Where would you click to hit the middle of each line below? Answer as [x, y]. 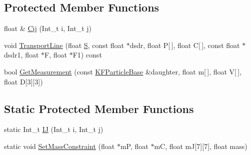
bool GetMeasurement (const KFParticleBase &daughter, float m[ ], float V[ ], [123, 71]
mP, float [134, 146]
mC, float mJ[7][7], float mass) [201, 146]
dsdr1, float [21, 55]
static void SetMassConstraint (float [59, 146]
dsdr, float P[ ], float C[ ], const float [185, 45]
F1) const [87, 55]
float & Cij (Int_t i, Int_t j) [48, 28]
